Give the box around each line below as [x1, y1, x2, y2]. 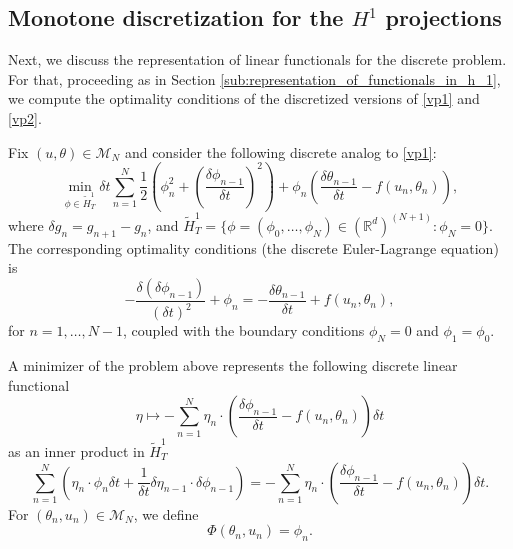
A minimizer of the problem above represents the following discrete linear [8, 355, 458, 376]
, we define [133, 503, 199, 524]
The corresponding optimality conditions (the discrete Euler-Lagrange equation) [8, 237, 499, 258]
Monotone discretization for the [8, 2, 344, 33]
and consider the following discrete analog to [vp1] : [124, 141, 437, 162]
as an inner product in [8, 441, 145, 462]
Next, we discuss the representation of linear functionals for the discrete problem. [8, 49, 507, 70]
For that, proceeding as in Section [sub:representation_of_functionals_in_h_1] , [8, 68, 501, 89]
